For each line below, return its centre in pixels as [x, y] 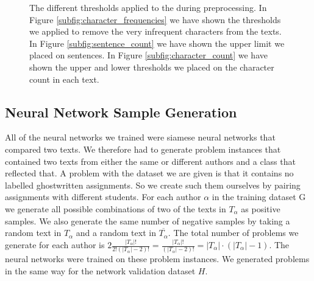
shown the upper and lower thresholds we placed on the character [152, 67]
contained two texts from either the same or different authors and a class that [150, 161]
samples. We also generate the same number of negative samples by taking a [148, 220]
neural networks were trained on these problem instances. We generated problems [157, 259]
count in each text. [64, 79]
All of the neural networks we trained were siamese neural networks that [140, 137]
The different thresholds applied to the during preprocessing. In [148, 7]
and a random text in [116, 233]
